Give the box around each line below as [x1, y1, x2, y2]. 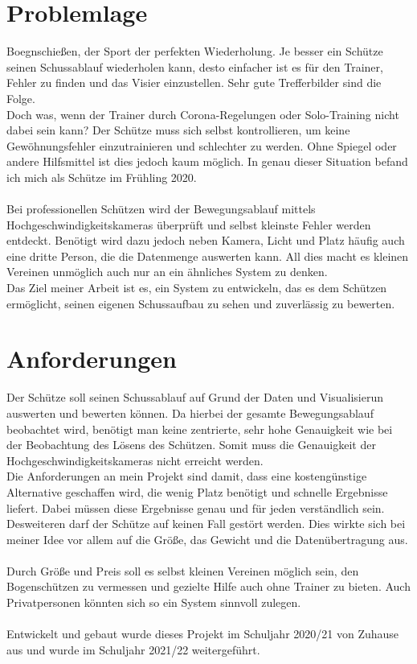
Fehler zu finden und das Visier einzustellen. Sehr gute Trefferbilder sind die [6, 74, 382, 91]
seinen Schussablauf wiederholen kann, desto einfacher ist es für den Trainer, [6, 58, 383, 75]
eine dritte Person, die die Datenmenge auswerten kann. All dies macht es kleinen [6, 247, 409, 264]
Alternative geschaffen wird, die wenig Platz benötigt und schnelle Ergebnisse [6, 483, 388, 500]
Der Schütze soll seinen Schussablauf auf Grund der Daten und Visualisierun [6, 389, 383, 406]
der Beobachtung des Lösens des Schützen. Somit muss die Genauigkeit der [6, 436, 376, 453]
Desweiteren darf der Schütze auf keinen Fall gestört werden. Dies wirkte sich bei [6, 515, 406, 532]
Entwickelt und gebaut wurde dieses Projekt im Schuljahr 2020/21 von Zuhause [6, 625, 399, 642]
